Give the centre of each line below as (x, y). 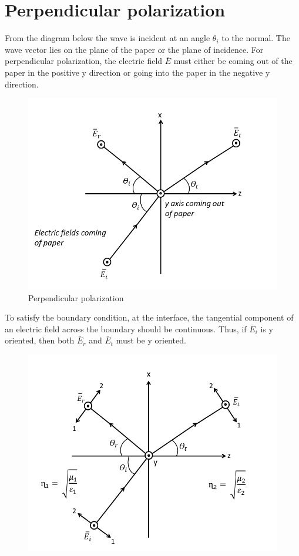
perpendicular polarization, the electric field (84, 61)
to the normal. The (256, 38)
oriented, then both (40, 340)
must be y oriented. (151, 340)
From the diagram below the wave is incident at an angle (107, 38)
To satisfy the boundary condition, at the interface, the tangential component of (149, 317)
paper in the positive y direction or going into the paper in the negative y (137, 72)
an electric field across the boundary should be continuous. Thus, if (126, 328)
